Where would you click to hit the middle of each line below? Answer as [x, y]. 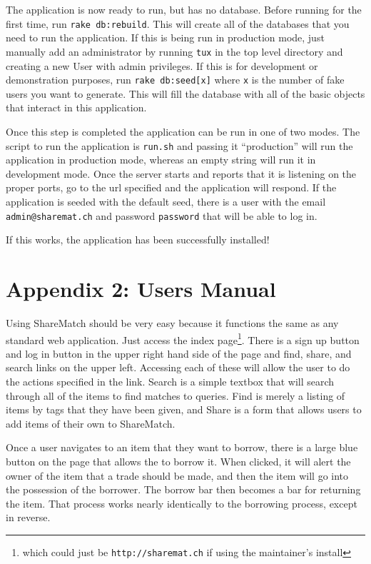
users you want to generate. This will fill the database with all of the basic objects [185, 93]
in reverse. [28, 517]
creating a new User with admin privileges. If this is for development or [162, 65]
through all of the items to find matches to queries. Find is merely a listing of [176, 395]
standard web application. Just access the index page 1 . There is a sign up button [183, 338]
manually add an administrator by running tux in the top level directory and [174, 51]
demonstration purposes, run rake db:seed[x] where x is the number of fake [175, 80]
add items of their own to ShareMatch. [91, 423]
